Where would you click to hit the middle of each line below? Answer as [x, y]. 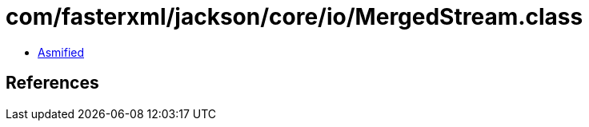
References [52, 83]
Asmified [61, 52]
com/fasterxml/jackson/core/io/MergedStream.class [294, 17]
